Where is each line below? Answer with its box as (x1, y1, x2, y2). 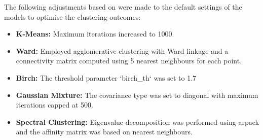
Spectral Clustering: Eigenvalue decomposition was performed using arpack (16, 116, 259, 127)
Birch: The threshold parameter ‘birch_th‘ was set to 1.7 (16, 72, 197, 83)
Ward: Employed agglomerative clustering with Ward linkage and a (16, 45, 229, 56)
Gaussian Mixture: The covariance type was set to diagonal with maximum (16, 89, 258, 100)
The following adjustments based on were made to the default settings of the (4, 2, 242, 12)
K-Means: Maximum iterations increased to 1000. (16, 28, 174, 39)
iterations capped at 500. (16, 99, 93, 110)
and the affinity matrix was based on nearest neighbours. (16, 126, 193, 137)
